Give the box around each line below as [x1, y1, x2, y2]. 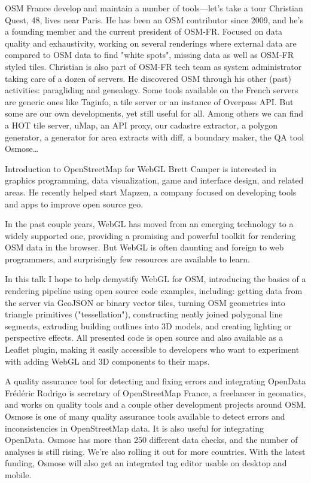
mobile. [5, 468, 32, 481]
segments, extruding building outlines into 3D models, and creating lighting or [5, 319, 292, 332]
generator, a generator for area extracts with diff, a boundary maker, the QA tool [5, 130, 304, 143]
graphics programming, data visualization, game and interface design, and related [5, 174, 304, 187]
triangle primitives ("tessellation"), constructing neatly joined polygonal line [5, 308, 283, 320]
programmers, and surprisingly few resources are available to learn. [5, 252, 250, 265]
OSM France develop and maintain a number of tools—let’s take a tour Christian [5, 2, 303, 14]
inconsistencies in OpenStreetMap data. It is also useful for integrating [5, 421, 264, 434]
